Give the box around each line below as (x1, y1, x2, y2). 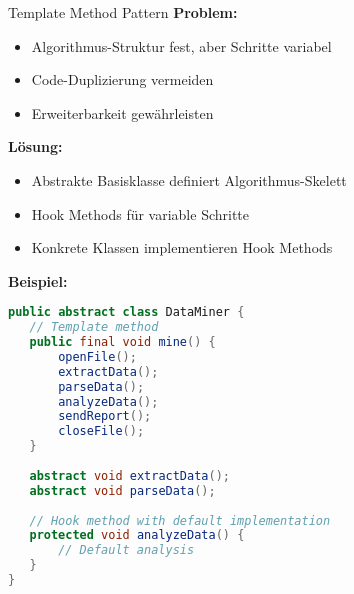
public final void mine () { (29, 335, 216, 350)
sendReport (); (58, 409, 152, 424)
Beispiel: (8, 270, 68, 291)
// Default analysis (58, 543, 195, 558)
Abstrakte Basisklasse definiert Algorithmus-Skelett (31, 169, 347, 190)
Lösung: (8, 136, 63, 157)
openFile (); (58, 349, 137, 364)
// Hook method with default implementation (29, 513, 331, 528)
